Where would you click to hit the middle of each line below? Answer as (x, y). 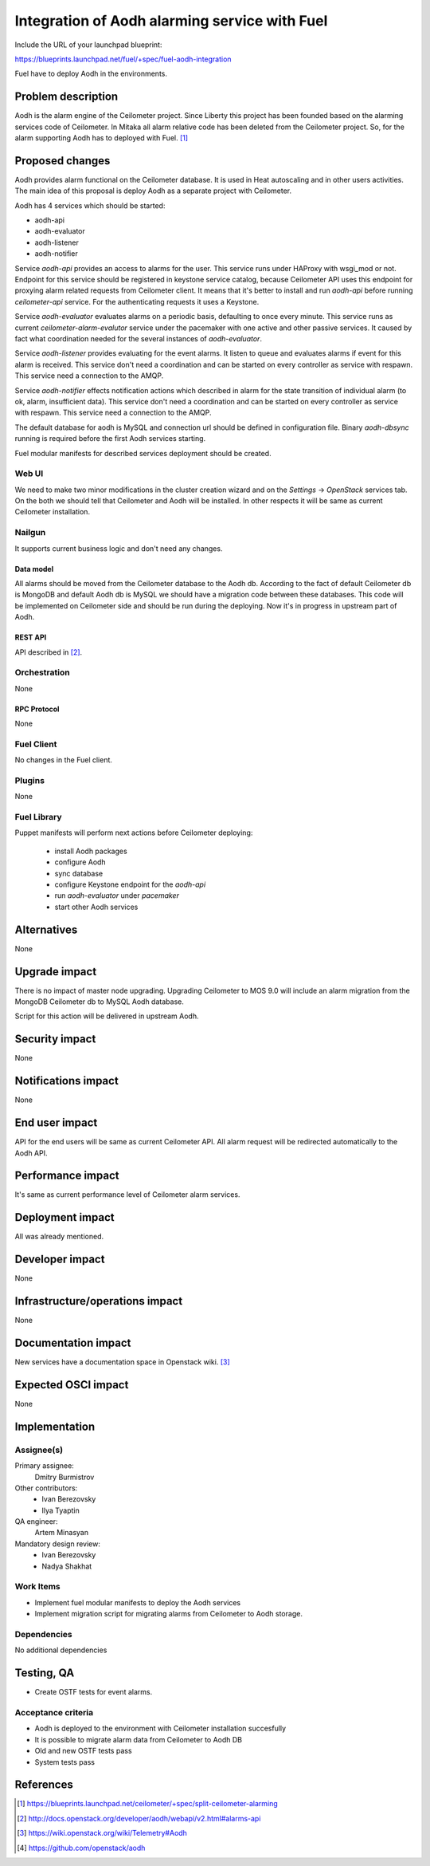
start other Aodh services (96, 907)
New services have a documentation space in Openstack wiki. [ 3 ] (122, 1362)
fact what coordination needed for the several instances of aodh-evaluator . (139, 339)
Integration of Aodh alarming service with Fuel (171, 21)
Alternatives (46, 929)
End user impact (56, 1123)
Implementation (55, 1426)
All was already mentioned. (59, 1237)
